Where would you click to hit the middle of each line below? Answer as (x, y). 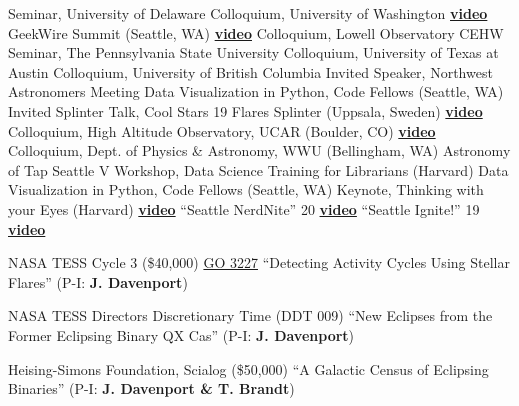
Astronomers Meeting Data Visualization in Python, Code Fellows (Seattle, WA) (256, 91)
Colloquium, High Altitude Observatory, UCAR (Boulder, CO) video (222, 130)
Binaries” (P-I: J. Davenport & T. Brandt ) (151, 388)
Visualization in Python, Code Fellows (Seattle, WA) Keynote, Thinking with (246, 189)
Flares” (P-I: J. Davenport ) (98, 281)
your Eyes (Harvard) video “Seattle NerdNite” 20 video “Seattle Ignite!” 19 (244, 208)
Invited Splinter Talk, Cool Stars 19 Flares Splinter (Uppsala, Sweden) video (245, 110)
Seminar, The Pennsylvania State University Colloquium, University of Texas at (253, 52)
